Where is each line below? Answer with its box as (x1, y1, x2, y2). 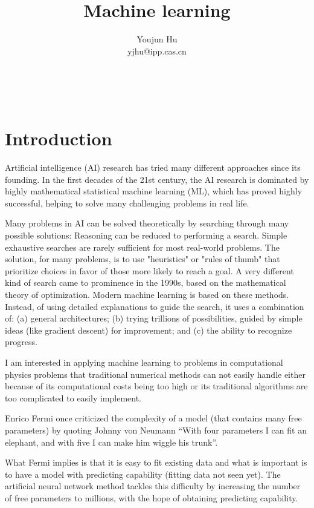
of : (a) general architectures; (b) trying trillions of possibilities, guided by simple (5, 312, 303, 325)
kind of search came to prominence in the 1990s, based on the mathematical (5, 276, 286, 289)
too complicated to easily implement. (5, 391, 142, 404)
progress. (5, 335, 37, 348)
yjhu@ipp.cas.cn (127, 44, 187, 57)
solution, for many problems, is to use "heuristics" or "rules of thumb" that (5, 252, 280, 265)
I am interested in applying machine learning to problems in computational (5, 355, 283, 368)
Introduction (5, 126, 112, 151)
